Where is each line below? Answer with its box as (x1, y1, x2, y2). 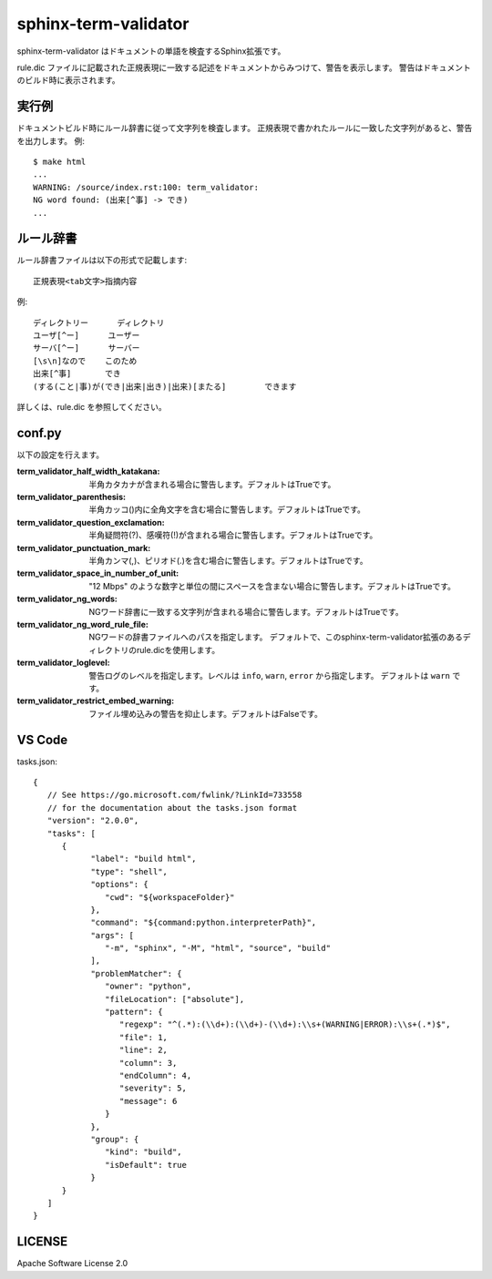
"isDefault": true (105, 1160, 187, 1170)
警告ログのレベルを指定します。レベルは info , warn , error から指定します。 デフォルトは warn (88, 670, 451, 680)
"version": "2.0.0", (46, 815, 139, 826)
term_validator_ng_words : (16, 593, 118, 605)
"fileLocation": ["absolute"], (105, 994, 245, 1004)
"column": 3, (118, 1058, 178, 1068)
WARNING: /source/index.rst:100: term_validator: (33, 182, 260, 192)
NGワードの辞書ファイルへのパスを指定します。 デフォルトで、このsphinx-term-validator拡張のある (88, 631, 464, 642)
